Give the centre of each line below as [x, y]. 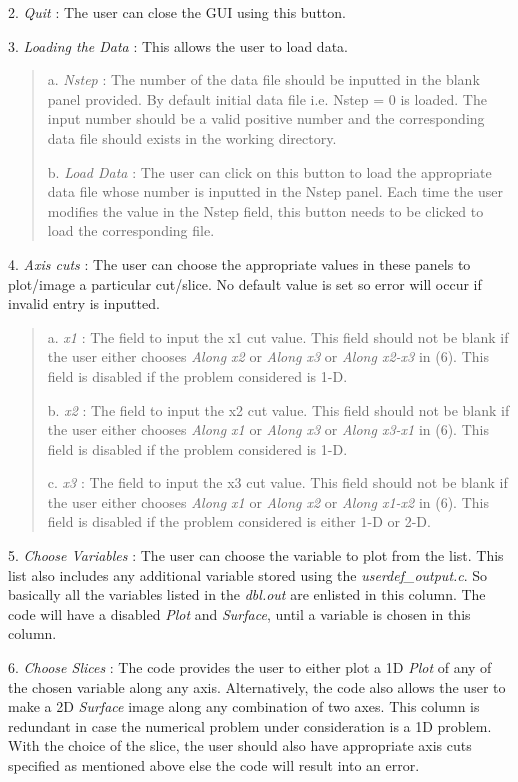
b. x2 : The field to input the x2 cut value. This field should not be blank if [278, 409]
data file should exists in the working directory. [192, 137]
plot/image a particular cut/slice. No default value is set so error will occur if [245, 283]
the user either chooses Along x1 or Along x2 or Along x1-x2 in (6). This [268, 501]
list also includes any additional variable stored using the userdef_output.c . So [248, 574]
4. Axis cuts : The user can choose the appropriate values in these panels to [239, 263]
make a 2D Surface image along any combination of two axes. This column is [244, 706]
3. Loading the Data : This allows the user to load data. [178, 45]
